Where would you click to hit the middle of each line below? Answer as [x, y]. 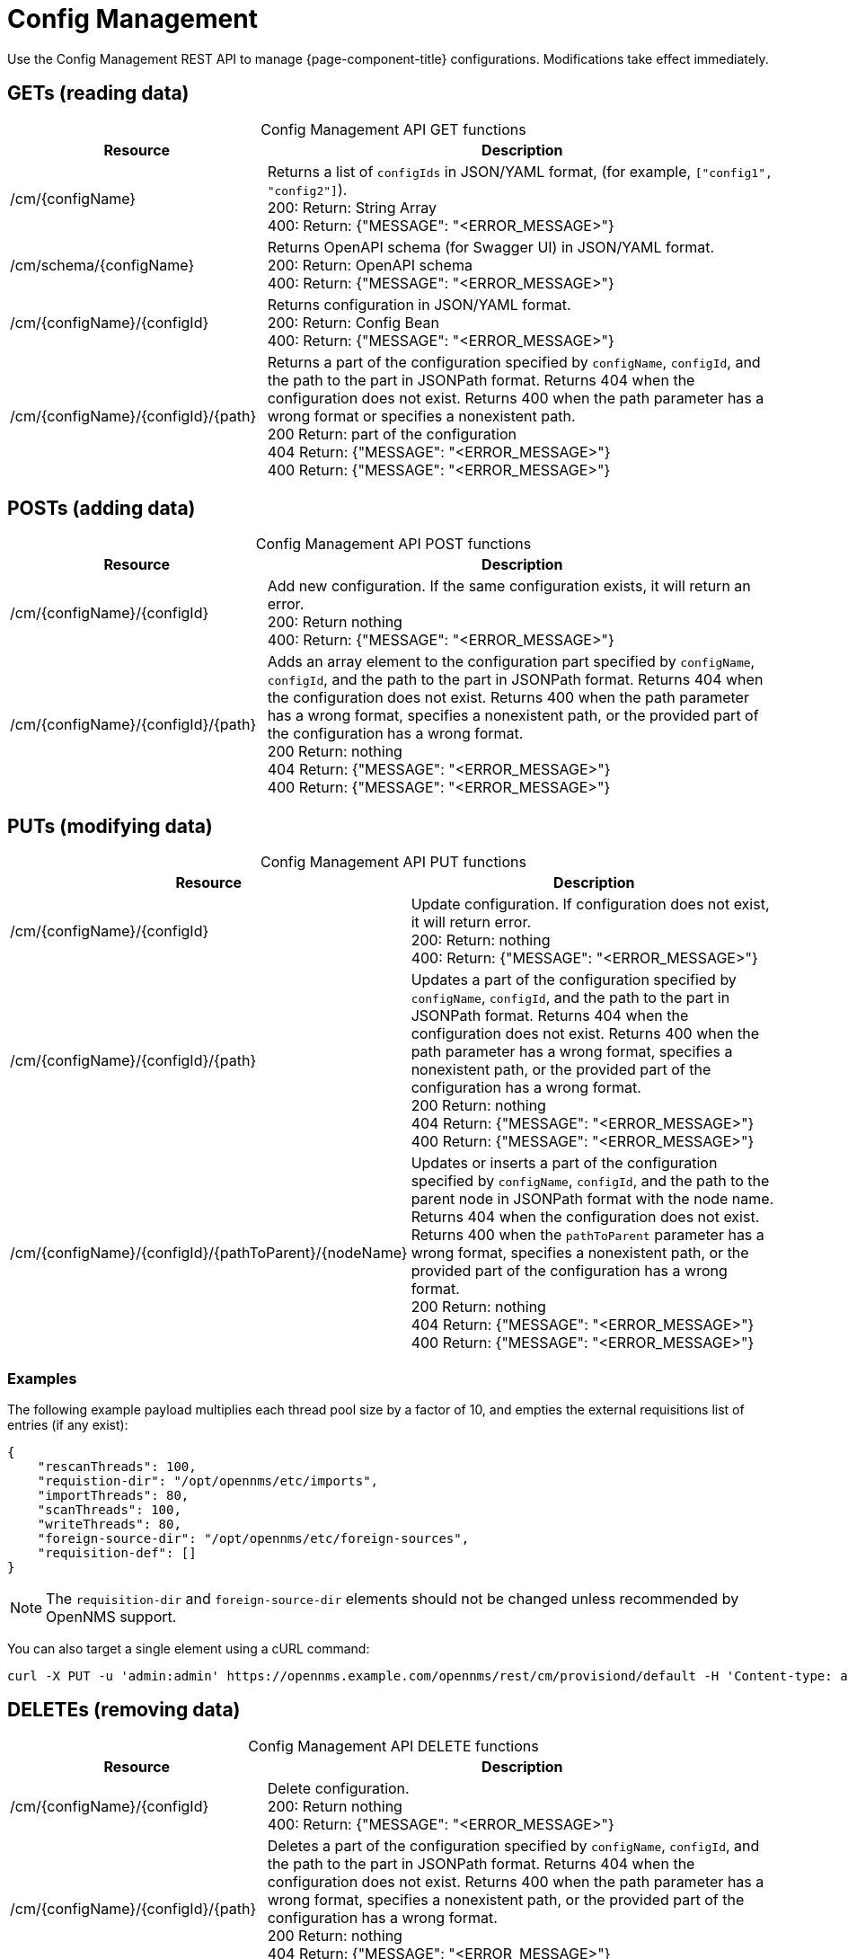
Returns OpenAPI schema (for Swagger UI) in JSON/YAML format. [491, 247]
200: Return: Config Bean [353, 322]
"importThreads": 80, [113, 1496]
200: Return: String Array [352, 207]
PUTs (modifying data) [110, 826]
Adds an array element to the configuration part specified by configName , [511, 662]
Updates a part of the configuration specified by [574, 980]
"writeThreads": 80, [109, 1525]
